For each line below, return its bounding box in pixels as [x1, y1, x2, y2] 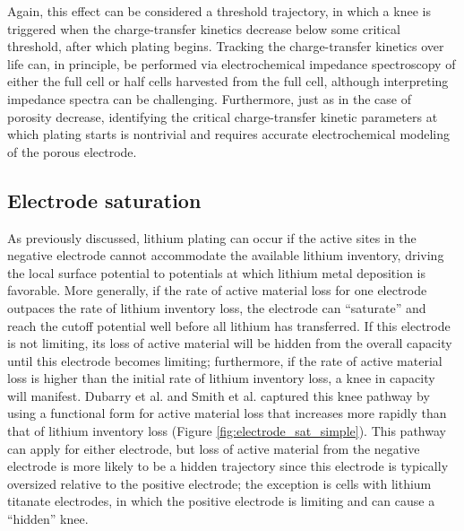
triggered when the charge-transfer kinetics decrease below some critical [7, 19, 400, 38]
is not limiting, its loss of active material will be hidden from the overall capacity [7, 334, 452, 353]
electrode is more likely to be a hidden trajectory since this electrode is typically [7, 457, 449, 475]
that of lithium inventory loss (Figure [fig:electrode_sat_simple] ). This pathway [7, 422, 446, 440]
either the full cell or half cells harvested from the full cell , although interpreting [7, 72, 449, 91]
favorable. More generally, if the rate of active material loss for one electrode [7, 281, 427, 300]
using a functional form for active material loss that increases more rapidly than [7, 404, 447, 422]
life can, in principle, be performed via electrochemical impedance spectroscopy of [7, 54, 456, 73]
